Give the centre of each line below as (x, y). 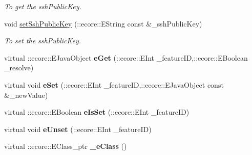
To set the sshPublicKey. (43, 41)
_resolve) (19, 68)
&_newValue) (26, 95)
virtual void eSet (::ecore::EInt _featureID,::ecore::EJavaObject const (114, 84)
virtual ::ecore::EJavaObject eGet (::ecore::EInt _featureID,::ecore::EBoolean (126, 57)
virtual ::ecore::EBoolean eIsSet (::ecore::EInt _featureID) (97, 112)
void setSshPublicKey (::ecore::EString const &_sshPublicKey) (103, 23)
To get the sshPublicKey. (43, 6)
